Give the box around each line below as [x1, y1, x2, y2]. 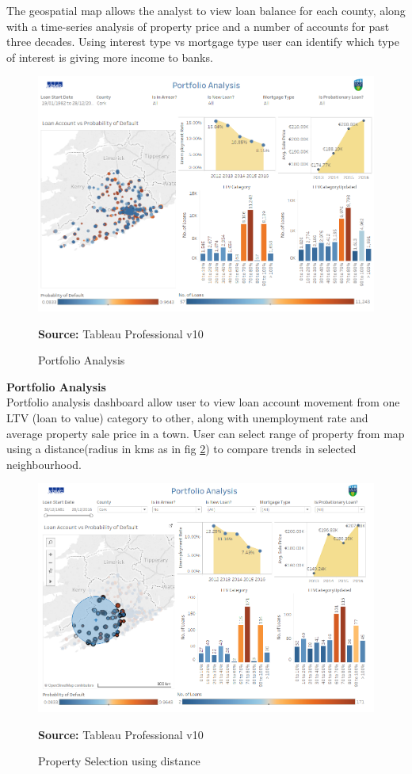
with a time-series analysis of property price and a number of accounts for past [6, 17, 390, 34]
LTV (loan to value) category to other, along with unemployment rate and [6, 410, 368, 426]
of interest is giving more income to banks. [6, 48, 213, 65]
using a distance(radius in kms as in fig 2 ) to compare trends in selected [6, 440, 357, 457]
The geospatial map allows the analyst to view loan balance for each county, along [6, 2, 406, 18]
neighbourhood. [6, 456, 82, 472]
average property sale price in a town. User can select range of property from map [6, 425, 405, 441]
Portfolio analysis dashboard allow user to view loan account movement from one [6, 394, 400, 410]
